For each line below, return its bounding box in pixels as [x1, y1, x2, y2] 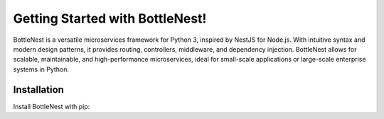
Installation [13, 84, 64, 96]
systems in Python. [13, 64, 70, 74]
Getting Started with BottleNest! [13, 11, 207, 26]
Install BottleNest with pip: [13, 102, 90, 110]
